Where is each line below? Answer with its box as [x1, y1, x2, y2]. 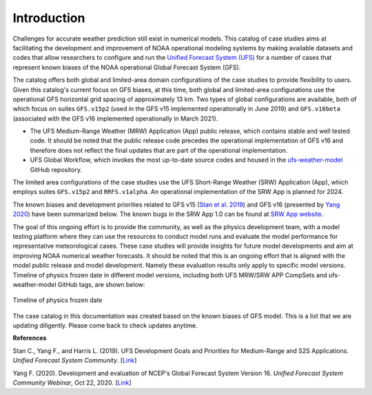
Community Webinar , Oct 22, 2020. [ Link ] [12, 378, 132, 387]
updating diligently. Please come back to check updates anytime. [12, 321, 198, 330]
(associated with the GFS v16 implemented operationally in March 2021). [12, 114, 218, 122]
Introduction [12, 10, 85, 25]
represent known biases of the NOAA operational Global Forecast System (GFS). [12, 63, 241, 72]
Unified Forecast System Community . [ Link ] [12, 356, 137, 365]
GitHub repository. [30, 165, 83, 173]
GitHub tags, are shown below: [57, 280, 145, 288]
